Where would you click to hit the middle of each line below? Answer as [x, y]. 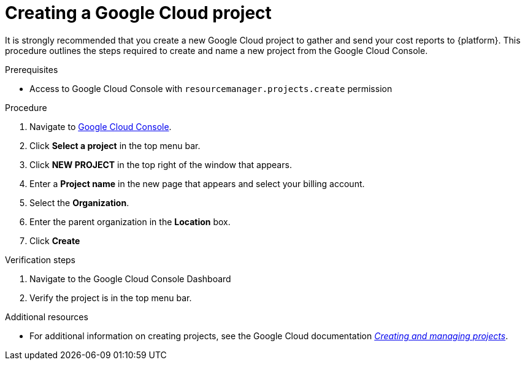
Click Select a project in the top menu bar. [115, 145]
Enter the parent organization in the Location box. [130, 221]
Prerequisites [32, 69]
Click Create [55, 240]
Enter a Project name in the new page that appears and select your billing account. [197, 183]
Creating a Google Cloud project [138, 13]
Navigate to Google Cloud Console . [101, 126]
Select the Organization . [79, 202]
